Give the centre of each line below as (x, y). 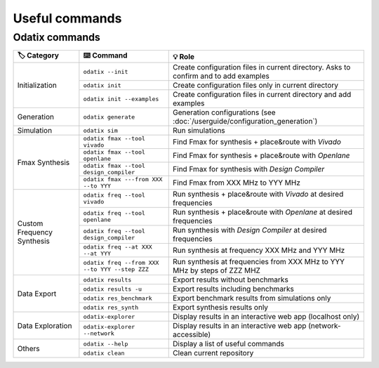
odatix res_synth (111, 307)
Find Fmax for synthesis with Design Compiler (249, 169)
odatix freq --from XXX (121, 263)
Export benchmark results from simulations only (252, 298)
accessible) (192, 335)
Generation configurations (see (225, 112)
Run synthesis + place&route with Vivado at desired (258, 195)
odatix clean (104, 353)
